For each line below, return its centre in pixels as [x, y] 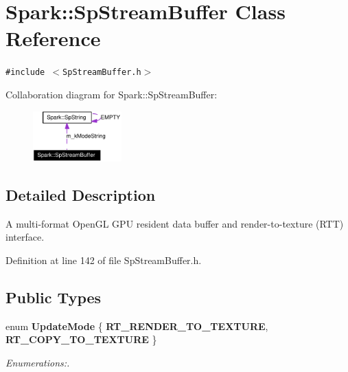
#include [25, 73]
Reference [53, 38]
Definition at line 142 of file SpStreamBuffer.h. [104, 260]
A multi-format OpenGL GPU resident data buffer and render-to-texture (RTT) [175, 223]
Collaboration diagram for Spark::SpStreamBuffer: [112, 94]
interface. [25, 237]
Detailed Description [81, 194]
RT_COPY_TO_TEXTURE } [81, 339]
